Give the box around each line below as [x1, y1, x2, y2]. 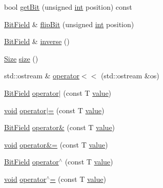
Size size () [4, 53, 38, 64]
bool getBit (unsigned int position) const [4, 2, 132, 12]
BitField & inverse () [4, 36, 70, 47]
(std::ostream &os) [100, 70, 159, 81]
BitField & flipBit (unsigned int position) [4, 18, 134, 29]
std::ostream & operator [4, 70, 79, 81]
